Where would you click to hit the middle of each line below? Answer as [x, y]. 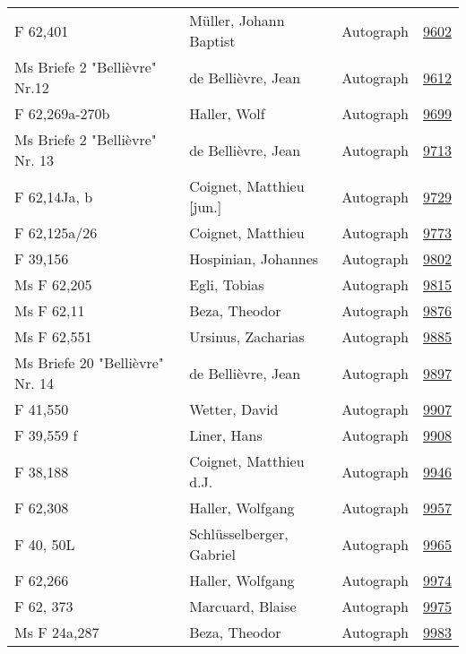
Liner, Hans [226, 435]
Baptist [212, 41]
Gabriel [212, 554]
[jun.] [206, 207]
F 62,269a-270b [62, 113]
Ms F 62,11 [50, 310]
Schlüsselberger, [239, 534]
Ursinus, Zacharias [247, 336]
